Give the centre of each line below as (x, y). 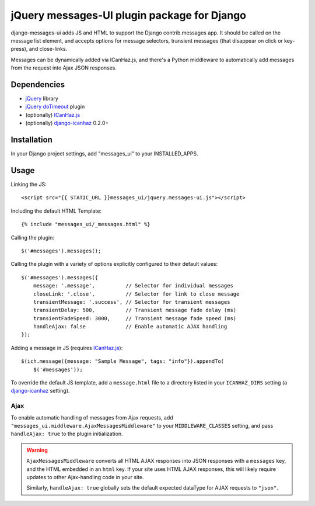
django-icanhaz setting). (40, 391)
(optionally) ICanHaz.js (53, 115)
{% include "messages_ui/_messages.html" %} (86, 224)
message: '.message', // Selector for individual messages (133, 286)
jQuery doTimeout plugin (55, 107)
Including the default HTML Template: (56, 211)
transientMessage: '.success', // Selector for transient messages (132, 302)
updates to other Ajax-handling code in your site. (85, 477)
